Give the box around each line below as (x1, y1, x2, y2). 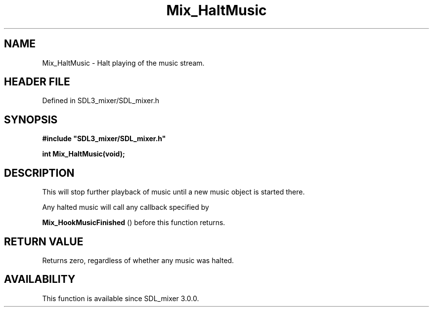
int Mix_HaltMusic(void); (42, 150, 125, 158)
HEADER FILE (4, 76, 70, 88)
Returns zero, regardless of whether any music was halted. (42, 256, 234, 265)
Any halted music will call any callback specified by (42, 203, 209, 212)
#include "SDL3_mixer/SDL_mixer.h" (42, 134, 166, 143)
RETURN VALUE (4, 235, 84, 248)
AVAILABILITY (4, 273, 76, 286)
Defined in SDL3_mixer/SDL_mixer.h (42, 96, 159, 105)
